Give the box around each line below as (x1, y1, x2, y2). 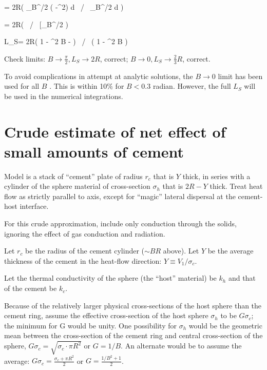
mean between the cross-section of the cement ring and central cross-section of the (4, 330, 263, 341)
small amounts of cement (4, 141, 184, 162)
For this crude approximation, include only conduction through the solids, (4, 218, 237, 229)
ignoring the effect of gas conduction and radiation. (4, 228, 165, 239)
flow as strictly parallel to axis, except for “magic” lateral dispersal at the (4, 190, 236, 201)
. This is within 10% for (49, 81, 124, 91)
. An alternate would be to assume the (121, 340, 242, 351)
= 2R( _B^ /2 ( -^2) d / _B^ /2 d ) (4, 2, 124, 12)
